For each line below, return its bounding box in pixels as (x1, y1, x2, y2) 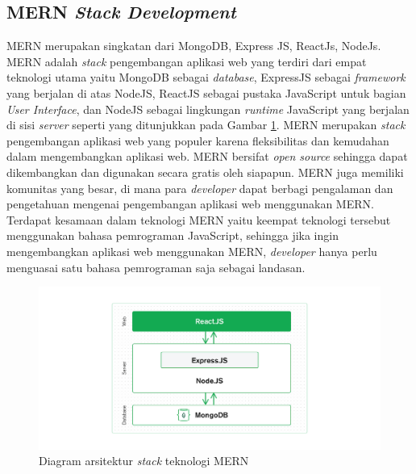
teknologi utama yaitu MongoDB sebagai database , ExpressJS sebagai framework (6, 69, 406, 86)
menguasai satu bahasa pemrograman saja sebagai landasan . (6, 258, 306, 275)
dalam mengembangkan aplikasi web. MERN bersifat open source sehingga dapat (6, 148, 408, 165)
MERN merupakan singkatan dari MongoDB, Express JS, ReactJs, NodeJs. (6, 37, 381, 54)
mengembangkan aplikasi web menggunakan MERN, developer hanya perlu (6, 242, 377, 259)
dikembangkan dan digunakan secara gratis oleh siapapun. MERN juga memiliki (6, 163, 404, 180)
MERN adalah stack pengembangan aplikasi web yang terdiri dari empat (6, 52, 367, 69)
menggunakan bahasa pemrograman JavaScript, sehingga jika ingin (6, 227, 339, 244)
